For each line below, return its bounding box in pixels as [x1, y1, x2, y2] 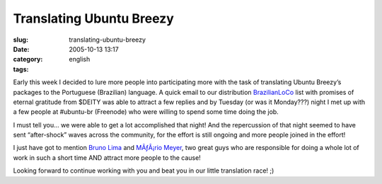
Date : [13, 45, 30, 53]
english [69, 55, 91, 64]
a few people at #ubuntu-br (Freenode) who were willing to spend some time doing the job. [13, 108, 279, 116]
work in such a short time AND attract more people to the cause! [13, 153, 201, 162]
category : [13, 55, 43, 64]
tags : [13, 64, 29, 74]
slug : [13, 35, 28, 44]
